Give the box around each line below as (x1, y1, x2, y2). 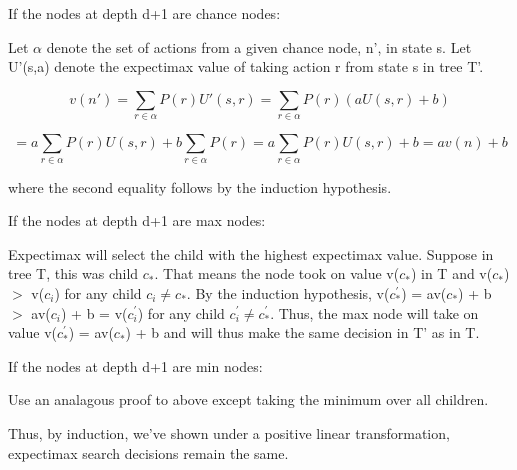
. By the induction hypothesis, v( (186, 282, 390, 303)
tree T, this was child (8, 263, 139, 284)
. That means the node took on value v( (154, 263, 400, 284)
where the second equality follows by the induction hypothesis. (8, 176, 392, 197)
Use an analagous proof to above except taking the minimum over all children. (8, 389, 489, 410)
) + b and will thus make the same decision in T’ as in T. (125, 322, 480, 343)
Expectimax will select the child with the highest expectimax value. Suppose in (8, 243, 494, 264)
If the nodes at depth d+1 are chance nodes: (8, 3, 281, 23)
